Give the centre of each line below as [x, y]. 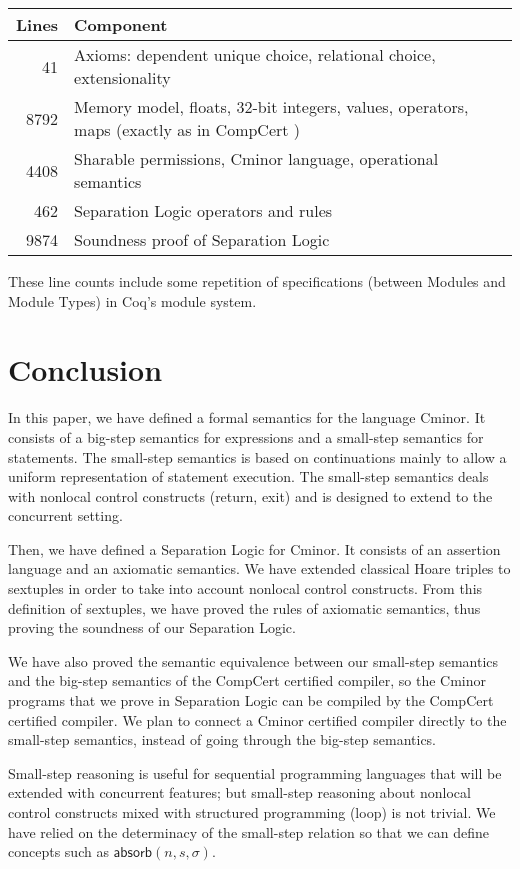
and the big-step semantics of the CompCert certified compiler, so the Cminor [247, 680]
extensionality [122, 77]
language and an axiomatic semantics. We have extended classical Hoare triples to [259, 568]
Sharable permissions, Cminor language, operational [256, 158]
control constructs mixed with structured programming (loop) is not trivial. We [252, 812]
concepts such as [58, 851]
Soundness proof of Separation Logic [202, 239]
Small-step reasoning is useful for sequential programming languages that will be [255, 772]
